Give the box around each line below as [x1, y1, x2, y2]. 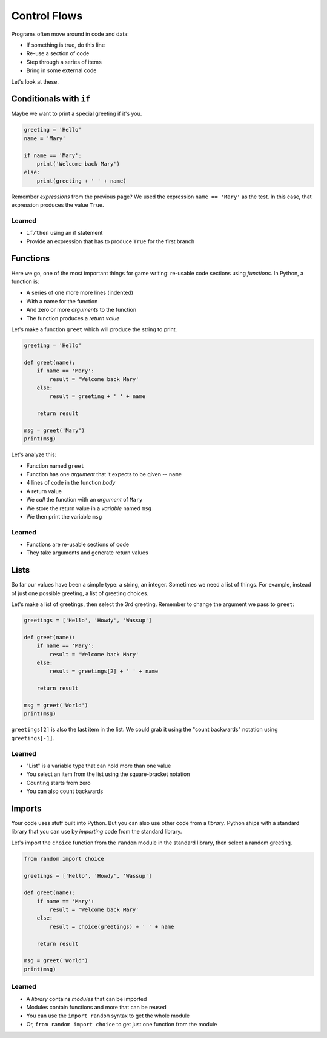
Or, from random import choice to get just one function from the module [26, 1020, 217, 1028]
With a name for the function [26, 297, 98, 305]
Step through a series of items [26, 58, 102, 66]
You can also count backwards [26, 787, 104, 795]
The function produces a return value [26, 314, 120, 322]
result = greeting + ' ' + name [49, 393, 145, 400]
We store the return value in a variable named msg [26, 504, 152, 512]
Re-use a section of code [26, 50, 90, 57]
